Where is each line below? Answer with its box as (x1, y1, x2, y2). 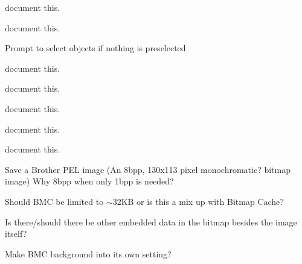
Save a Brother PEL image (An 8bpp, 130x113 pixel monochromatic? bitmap (5, 163, 291, 175)
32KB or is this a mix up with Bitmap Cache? (112, 195, 284, 207)
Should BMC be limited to (5, 195, 104, 207)
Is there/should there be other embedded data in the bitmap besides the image (5, 215, 297, 228)
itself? (5, 227, 27, 240)
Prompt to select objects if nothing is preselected (5, 42, 186, 54)
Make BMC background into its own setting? (5, 247, 172, 260)
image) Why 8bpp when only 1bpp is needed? (5, 175, 174, 187)
